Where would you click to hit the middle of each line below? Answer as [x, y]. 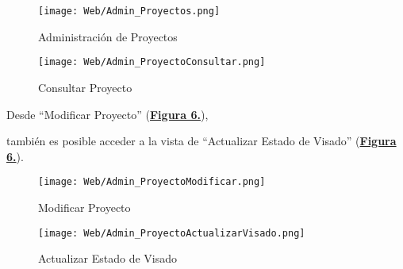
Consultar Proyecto [85, 87]
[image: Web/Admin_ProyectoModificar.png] [152, 182]
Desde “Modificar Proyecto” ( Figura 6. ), [107, 114]
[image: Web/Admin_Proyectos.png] [129, 11]
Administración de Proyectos [108, 36]
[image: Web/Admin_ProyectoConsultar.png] [152, 62]
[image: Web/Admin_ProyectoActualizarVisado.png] [172, 233]
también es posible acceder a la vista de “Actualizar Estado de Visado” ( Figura [201, 141]
